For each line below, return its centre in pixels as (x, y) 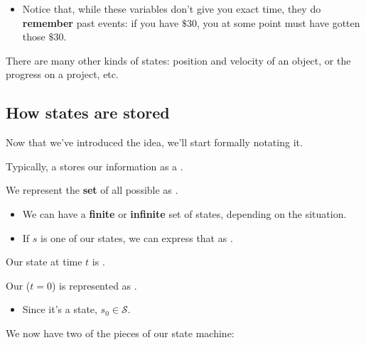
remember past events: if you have (101, 22)
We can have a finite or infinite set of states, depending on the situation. (184, 213)
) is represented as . (95, 285)
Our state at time (44, 262)
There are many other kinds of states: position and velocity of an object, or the (178, 60)
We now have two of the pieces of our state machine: (120, 333)
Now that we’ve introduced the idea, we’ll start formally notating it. (154, 142)
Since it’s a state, (60, 309)
